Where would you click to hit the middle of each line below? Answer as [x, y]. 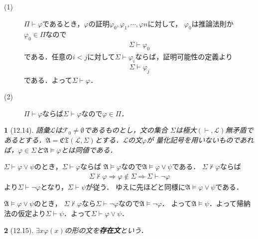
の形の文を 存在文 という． [106, 230]
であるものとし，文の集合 [126, 130]
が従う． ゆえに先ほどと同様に [135, 186]
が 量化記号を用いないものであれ [200, 140]
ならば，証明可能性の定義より [184, 57]
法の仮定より [25, 213]
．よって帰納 [230, 203]
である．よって [48, 80]
